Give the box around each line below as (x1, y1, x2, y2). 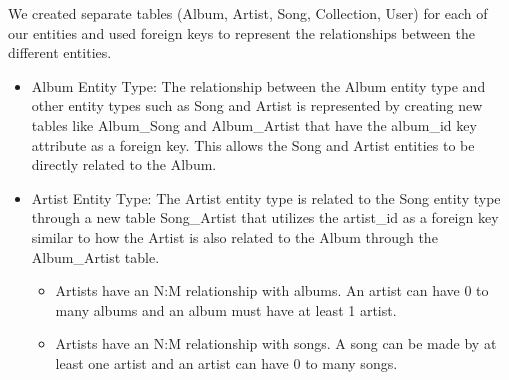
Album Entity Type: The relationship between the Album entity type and (31, 75, 486, 96)
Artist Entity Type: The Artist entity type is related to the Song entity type (31, 187, 501, 208)
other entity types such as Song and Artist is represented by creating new (31, 95, 483, 116)
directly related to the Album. (31, 154, 217, 175)
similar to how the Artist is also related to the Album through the (31, 226, 438, 247)
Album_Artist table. (31, 246, 160, 267)
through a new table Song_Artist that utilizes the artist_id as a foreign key (31, 207, 499, 228)
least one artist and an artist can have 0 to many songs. (55, 352, 398, 373)
